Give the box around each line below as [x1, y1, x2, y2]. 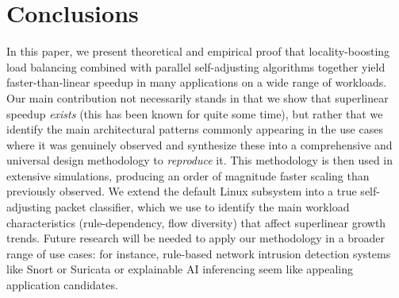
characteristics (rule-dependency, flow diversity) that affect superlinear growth [6, 214, 386, 230]
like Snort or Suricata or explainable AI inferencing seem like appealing [6, 261, 354, 277]
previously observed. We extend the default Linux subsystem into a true [6, 183, 357, 199]
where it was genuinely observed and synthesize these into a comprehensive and [6, 136, 393, 153]
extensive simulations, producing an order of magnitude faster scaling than [6, 167, 370, 184]
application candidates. [6, 277, 118, 293]
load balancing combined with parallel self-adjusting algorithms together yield [6, 58, 386, 75]
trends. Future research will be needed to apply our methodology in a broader [6, 230, 386, 246]
